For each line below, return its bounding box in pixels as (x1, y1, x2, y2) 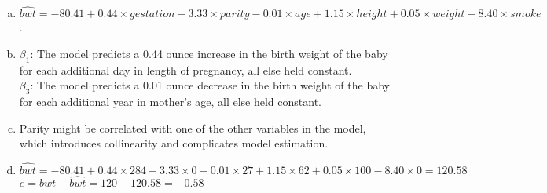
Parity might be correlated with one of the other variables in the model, (19, 119, 366, 136)
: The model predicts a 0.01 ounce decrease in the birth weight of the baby (30, 77, 390, 93)
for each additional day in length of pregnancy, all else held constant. (19, 61, 352, 78)
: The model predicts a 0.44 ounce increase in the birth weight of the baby (30, 45, 388, 61)
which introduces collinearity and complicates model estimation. (19, 135, 329, 151)
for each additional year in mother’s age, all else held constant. (19, 93, 321, 109)
